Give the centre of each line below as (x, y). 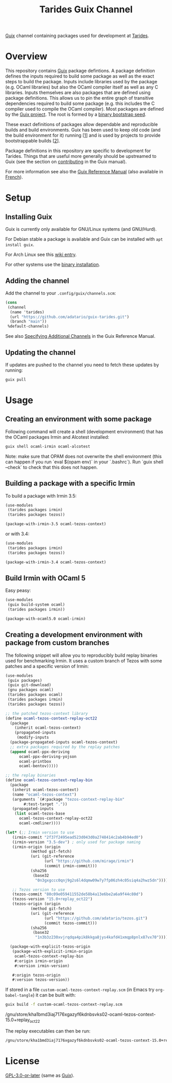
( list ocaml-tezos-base (40, 814)
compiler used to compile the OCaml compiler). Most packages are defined (84, 109)
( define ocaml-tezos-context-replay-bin (49, 780)
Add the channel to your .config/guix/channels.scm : (61, 293)
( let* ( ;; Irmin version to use (40, 832)
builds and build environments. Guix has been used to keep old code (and (83, 130)
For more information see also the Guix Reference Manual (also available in (84, 172)
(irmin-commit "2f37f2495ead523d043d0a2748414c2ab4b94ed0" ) (78, 837)
